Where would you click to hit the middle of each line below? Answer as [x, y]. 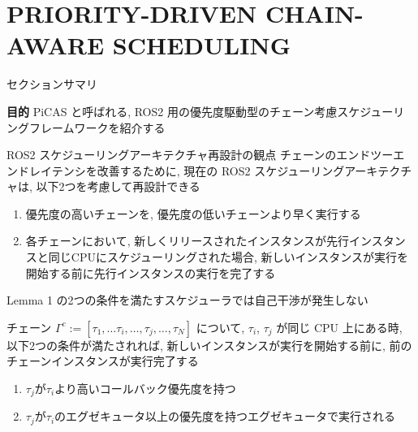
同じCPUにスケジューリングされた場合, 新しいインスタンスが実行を [228, 257]
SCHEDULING [201, 45]
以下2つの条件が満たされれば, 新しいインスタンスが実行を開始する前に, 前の [209, 345]
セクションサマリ [52, 84]
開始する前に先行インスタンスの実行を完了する [151, 272]
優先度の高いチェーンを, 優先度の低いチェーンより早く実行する [193, 213]
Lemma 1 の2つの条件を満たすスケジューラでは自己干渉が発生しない [187, 300]
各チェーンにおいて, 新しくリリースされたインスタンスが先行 [187, 241]
